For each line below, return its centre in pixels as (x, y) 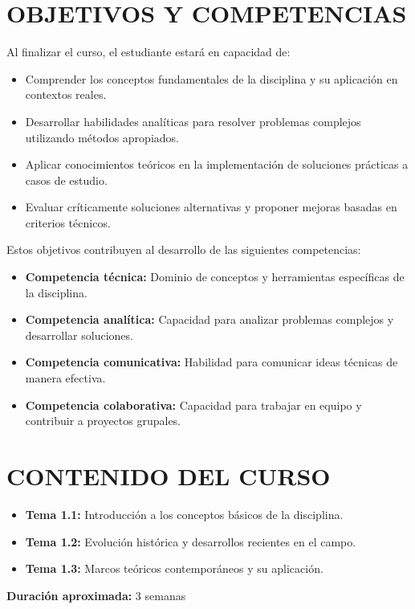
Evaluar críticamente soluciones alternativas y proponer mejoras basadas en (211, 207)
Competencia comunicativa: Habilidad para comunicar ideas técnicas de (212, 362)
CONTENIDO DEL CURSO (169, 476)
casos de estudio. (66, 180)
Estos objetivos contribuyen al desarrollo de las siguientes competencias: (184, 249)
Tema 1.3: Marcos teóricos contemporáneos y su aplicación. (174, 568)
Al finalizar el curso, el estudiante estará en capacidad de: (149, 52)
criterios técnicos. (68, 222)
